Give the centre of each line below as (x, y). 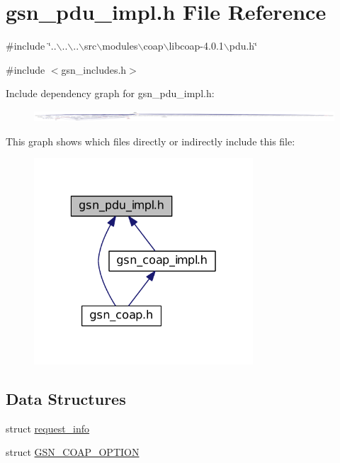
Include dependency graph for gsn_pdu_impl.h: (110, 93)
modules (120, 46)
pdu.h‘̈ (243, 46)
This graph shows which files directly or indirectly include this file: (151, 141)
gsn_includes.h (94, 69)
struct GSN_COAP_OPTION (73, 452)
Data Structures (66, 398)
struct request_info (48, 428)
